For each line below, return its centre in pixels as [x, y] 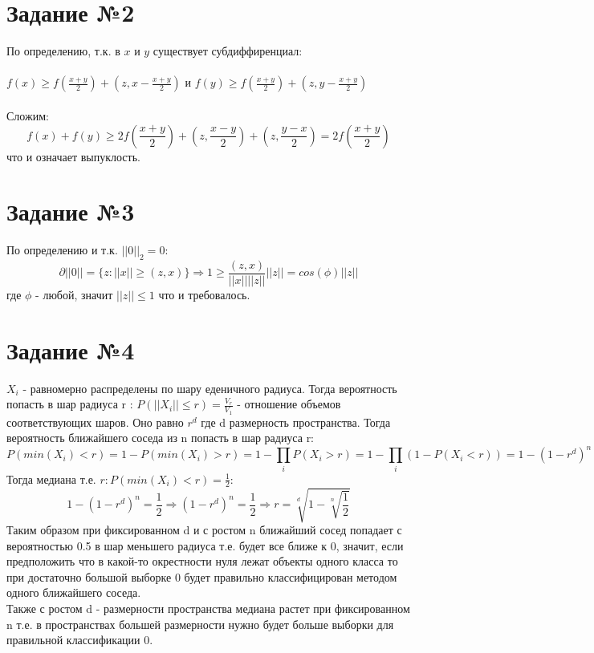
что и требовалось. [204, 295]
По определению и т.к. [62, 250]
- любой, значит [74, 295]
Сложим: [28, 115]
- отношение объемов [289, 404]
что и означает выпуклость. [73, 156]
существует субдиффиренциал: [228, 51]
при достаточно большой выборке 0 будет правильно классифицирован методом [202, 576]
